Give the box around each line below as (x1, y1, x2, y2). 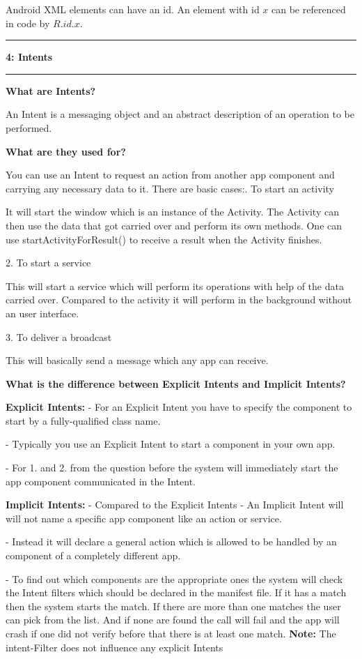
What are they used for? (6, 144, 126, 158)
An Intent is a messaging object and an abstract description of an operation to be (6, 107, 355, 121)
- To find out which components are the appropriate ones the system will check (6, 571, 343, 586)
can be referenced (271, 2, 346, 16)
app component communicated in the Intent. (6, 474, 196, 488)
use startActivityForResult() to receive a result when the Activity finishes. (6, 232, 322, 246)
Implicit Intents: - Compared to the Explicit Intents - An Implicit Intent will (6, 497, 344, 512)
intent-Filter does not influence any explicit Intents (6, 639, 223, 654)
